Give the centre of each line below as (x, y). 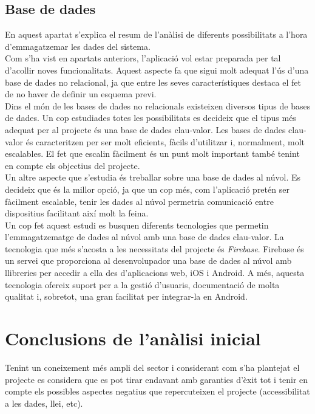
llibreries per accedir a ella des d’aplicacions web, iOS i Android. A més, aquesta (155, 273)
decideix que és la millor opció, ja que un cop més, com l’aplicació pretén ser (147, 189)
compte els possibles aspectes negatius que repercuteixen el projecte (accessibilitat (157, 391)
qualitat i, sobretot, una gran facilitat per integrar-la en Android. (126, 296)
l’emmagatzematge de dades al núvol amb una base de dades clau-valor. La (144, 237)
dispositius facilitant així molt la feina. (77, 213)
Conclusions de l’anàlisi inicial (133, 338)
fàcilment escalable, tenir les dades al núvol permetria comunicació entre (139, 201)
